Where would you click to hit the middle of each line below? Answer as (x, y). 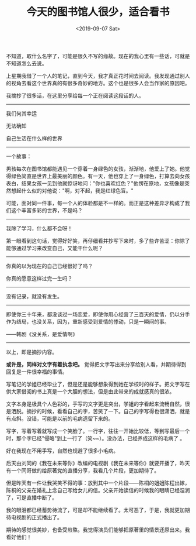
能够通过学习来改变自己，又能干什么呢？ (55, 248)
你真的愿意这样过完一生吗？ (39, 278)
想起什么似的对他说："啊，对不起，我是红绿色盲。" (72, 190)
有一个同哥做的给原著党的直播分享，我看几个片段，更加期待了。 (83, 470)
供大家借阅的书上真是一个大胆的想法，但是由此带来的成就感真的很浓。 (90, 391)
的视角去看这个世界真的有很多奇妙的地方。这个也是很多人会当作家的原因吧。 (98, 83)
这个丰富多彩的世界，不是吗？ (47, 210)
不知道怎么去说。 (27, 63)
